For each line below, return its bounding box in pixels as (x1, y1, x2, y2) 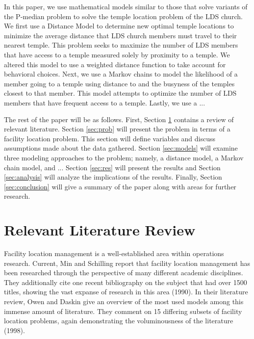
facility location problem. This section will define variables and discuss (4, 133, 216, 143)
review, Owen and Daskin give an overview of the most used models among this (4, 296, 244, 306)
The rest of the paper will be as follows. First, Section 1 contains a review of (4, 114, 234, 124)
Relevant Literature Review (4, 220, 196, 240)
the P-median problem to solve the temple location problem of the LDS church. (4, 11, 243, 21)
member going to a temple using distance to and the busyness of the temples (4, 78, 235, 88)
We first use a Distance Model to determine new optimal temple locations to (4, 21, 234, 31)
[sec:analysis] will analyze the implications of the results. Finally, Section (4, 172, 222, 182)
